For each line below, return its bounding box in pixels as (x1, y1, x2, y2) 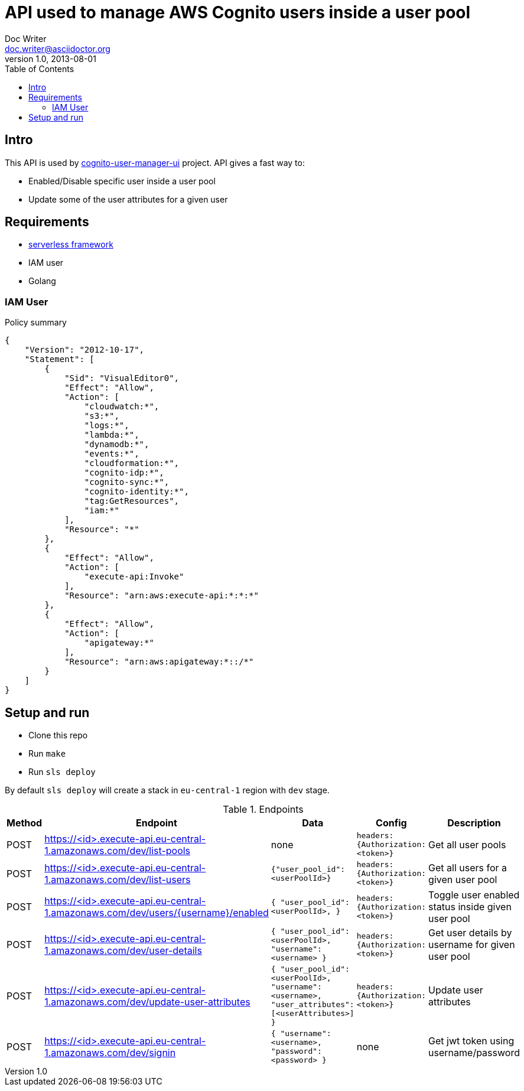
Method (6, 817, 43, 829)
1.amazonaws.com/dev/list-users (44, 873, 191, 885)
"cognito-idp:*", (84, 468, 164, 478)
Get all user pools (428, 838, 506, 851)
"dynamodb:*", (84, 439, 149, 450)
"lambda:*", (84, 430, 139, 440)
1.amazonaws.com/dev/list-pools (44, 844, 191, 856)
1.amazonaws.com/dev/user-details (44, 945, 202, 957)
